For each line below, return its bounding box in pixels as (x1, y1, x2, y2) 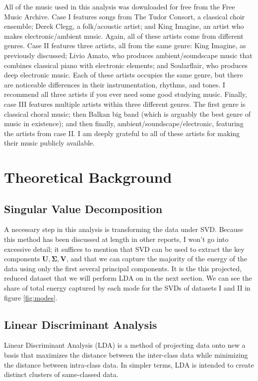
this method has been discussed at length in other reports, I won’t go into (4, 234, 229, 244)
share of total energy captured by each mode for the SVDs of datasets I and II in (4, 283, 251, 293)
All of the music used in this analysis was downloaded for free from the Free (4, 1, 235, 11)
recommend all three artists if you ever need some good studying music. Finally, (4, 89, 247, 99)
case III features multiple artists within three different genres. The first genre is (4, 98, 246, 109)
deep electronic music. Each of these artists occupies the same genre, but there (4, 70, 243, 80)
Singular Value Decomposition (4, 201, 163, 216)
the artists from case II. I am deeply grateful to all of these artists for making (4, 128, 240, 138)
